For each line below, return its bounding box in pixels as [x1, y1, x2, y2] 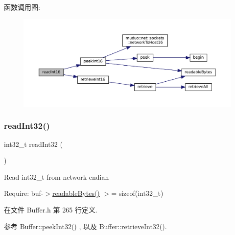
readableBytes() [52, 188, 100, 198]
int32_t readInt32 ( [4, 139, 63, 149]
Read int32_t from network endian [4, 171, 109, 182]
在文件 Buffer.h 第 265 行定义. [4, 205, 97, 215]
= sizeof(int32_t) [111, 188, 164, 198]
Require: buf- [4, 188, 44, 198]
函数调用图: [4, 2, 40, 12]
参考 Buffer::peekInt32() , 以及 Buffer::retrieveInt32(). [4, 221, 167, 231]
